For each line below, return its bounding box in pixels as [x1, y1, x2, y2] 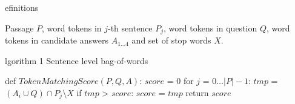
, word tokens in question [164, 21, 257, 34]
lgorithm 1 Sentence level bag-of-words [5, 54, 148, 67]
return [185, 86, 209, 99]
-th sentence [108, 21, 153, 34]
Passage [5, 21, 34, 34]
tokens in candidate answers [5, 34, 108, 47]
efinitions [5, 1, 39, 13]
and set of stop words [131, 34, 211, 47]
